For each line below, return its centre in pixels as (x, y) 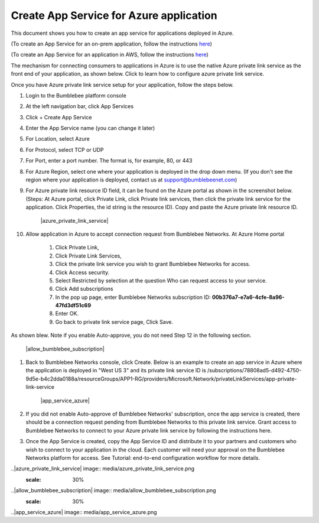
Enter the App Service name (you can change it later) (90, 128)
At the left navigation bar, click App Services (80, 106)
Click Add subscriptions (84, 289)
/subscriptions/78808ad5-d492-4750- (254, 371)
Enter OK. (67, 314)
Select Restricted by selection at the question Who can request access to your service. (161, 280)
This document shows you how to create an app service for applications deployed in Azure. (122, 33)
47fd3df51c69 (73, 306)
